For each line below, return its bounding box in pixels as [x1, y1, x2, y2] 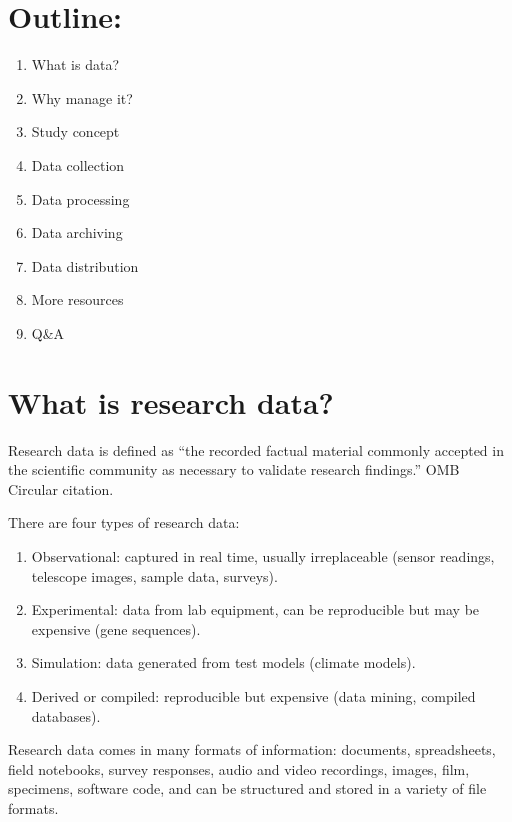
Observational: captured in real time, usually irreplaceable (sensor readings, [31, 545, 495, 566]
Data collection [31, 154, 125, 175]
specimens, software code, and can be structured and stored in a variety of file [8, 778, 487, 799]
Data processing [31, 188, 130, 209]
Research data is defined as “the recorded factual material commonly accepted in [8, 439, 504, 460]
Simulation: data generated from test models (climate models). [31, 652, 416, 673]
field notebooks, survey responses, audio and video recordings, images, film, [8, 758, 470, 779]
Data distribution [31, 255, 139, 276]
